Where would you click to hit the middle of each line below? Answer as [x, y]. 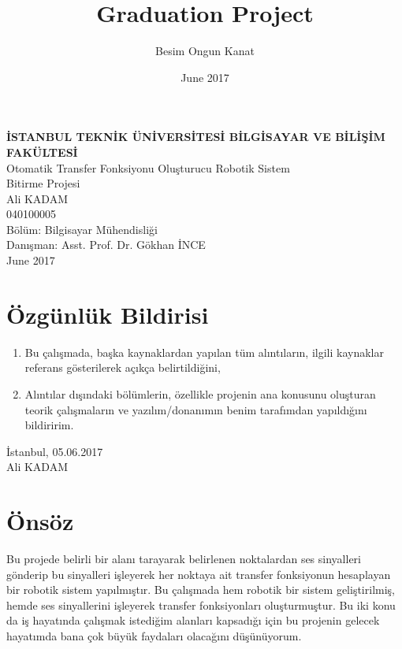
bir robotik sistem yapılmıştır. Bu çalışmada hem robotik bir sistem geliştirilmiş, [201, 590]
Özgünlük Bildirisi [108, 314]
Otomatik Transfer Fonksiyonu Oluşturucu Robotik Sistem [148, 167]
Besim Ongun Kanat [205, 51]
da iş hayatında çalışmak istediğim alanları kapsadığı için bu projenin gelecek [193, 620]
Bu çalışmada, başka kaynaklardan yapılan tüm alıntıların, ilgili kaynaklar [204, 352]
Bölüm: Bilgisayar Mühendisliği [82, 229]
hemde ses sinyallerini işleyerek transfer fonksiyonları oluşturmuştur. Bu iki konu [201, 604]
